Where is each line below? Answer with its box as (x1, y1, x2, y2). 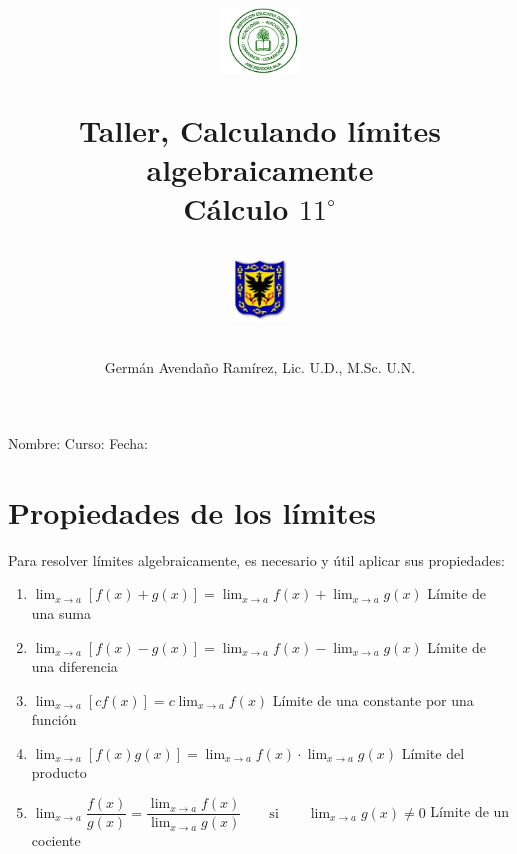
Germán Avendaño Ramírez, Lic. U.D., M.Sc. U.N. (104, 357, 416, 378)
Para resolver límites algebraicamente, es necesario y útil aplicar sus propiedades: (8, 549, 505, 570)
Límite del (401, 742, 465, 763)
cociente (31, 830, 81, 851)
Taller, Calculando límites (79, 109, 441, 150)
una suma (31, 602, 91, 623)
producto (31, 762, 87, 783)
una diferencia (31, 656, 118, 677)
